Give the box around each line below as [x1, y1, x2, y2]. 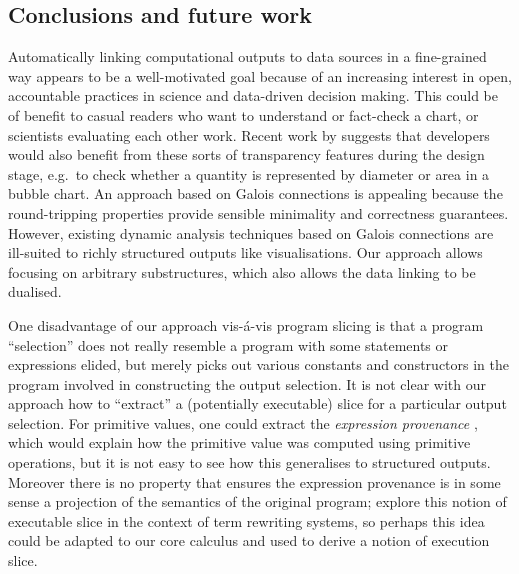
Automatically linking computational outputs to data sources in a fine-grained [8, 46, 487, 67]
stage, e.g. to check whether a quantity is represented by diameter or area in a [8, 163, 490, 184]
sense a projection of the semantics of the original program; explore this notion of [8, 491, 507, 512]
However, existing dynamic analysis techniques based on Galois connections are [8, 222, 494, 243]
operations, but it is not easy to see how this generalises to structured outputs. [8, 452, 491, 473]
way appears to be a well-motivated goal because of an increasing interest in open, [8, 65, 512, 86]
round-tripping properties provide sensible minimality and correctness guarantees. [8, 202, 509, 223]
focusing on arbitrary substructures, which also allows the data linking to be [8, 261, 476, 282]
